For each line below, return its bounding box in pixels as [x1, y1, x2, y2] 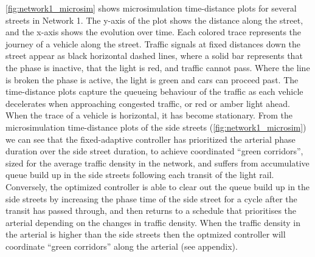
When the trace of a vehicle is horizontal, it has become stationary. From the [5, 109, 292, 122]
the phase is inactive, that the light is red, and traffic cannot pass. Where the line [5, 61, 310, 74]
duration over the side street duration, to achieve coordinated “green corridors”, [5, 145, 303, 157]
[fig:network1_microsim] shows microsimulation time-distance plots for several [5, 2, 297, 14]
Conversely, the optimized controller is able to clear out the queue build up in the [5, 180, 310, 193]
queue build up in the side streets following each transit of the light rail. [5, 168, 274, 181]
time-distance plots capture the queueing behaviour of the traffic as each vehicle [5, 85, 303, 98]
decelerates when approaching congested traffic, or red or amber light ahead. [5, 97, 290, 109]
